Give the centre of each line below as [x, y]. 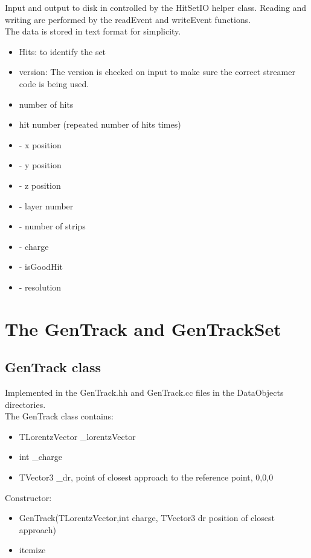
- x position [40, 144]
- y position [40, 165]
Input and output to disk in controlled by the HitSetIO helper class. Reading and [156, 7]
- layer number [46, 205]
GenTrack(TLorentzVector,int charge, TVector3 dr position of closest [147, 518]
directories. [25, 404]
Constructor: [28, 497]
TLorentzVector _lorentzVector [77, 436]
